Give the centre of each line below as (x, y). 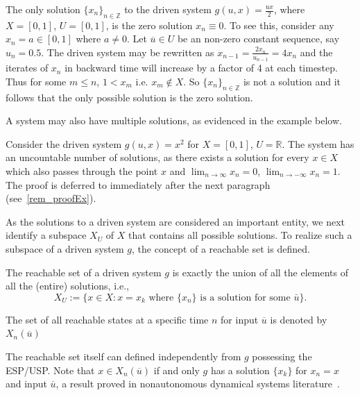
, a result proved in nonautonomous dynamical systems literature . (198, 384)
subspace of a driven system (65, 248)
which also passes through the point (82, 170)
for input (240, 319)
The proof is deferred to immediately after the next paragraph (138, 184)
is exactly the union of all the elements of (260, 272)
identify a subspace (46, 235)
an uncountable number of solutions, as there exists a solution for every (157, 157)
